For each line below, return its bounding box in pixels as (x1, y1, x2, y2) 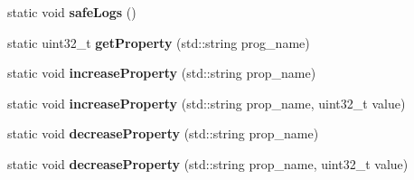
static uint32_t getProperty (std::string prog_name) (7, 33, 310, 52)
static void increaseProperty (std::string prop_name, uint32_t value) (7, 93, 406, 112)
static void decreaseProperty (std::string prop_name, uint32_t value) (7, 154, 409, 173)
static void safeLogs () (7, 3, 136, 21)
